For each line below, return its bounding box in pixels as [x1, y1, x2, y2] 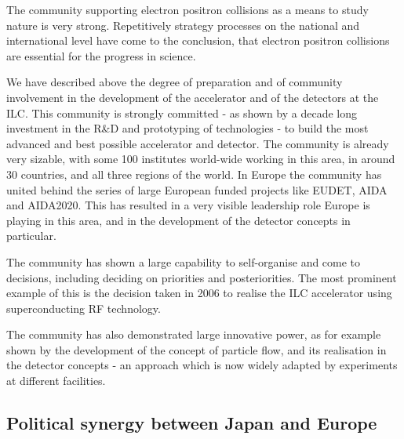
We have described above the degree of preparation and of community [6, 74, 343, 90]
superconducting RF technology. [6, 299, 161, 316]
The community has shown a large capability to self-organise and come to [6, 253, 361, 270]
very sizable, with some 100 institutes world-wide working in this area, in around [6, 151, 395, 167]
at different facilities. [6, 372, 106, 389]
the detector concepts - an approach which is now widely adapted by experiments [6, 357, 398, 373]
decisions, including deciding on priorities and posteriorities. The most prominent [6, 269, 397, 285]
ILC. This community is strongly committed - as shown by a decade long [6, 104, 358, 121]
